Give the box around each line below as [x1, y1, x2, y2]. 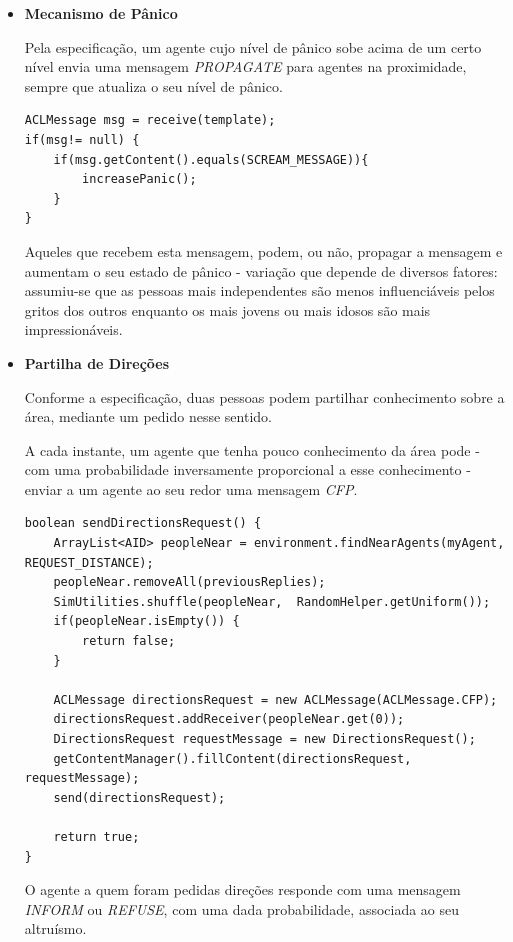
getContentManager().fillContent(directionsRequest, [53, 751, 412, 766]
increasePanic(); [82, 172, 197, 187]
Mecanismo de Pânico [24, 3, 178, 23]
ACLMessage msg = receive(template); [24, 113, 276, 128]
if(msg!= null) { [24, 132, 140, 147]
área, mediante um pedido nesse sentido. [24, 406, 272, 427]
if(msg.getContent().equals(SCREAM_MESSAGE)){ [53, 152, 369, 167]
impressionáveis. [24, 319, 123, 340]
